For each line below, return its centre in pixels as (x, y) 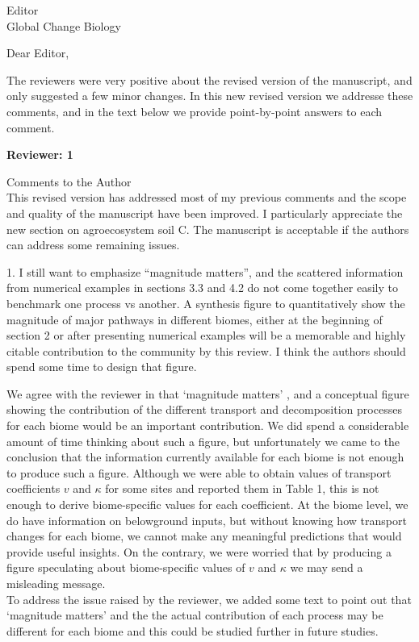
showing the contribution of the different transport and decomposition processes (204, 409)
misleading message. (56, 583)
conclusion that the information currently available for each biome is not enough (205, 457)
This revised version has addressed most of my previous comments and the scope (207, 197)
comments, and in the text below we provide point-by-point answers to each (195, 111)
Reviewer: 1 (40, 154)
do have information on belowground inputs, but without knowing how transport (207, 520)
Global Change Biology (64, 25)
